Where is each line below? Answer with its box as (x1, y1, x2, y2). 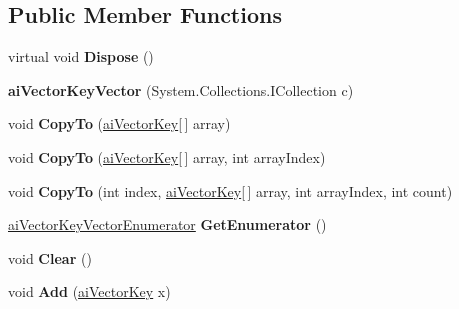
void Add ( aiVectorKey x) (8, 281, 171, 302)
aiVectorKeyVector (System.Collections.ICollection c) (8, 79, 354, 100)
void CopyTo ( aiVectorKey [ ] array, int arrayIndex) (8, 146, 326, 167)
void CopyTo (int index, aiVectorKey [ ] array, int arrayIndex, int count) (8, 180, 453, 201)
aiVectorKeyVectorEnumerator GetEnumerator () (8, 214, 327, 235)
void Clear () (8, 247, 92, 268)
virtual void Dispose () (8, 46, 154, 67)
